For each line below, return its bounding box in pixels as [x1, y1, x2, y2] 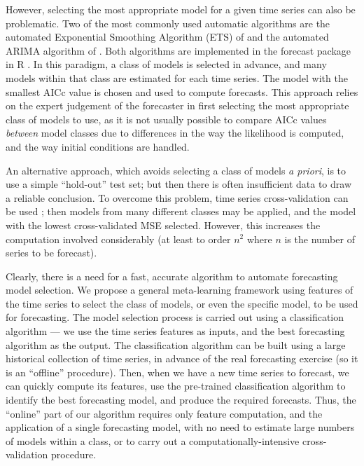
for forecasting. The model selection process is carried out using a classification [6, 310, 344, 324]
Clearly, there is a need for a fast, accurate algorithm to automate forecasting [6, 268, 338, 283]
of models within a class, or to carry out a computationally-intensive [6, 433, 300, 448]
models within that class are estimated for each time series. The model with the [6, 70, 348, 85]
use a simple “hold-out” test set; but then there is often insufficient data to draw [6, 177, 352, 191]
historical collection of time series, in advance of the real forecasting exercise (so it [6, 351, 358, 366]
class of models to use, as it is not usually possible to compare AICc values [6, 111, 327, 126]
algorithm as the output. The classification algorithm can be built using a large [6, 337, 346, 352]
